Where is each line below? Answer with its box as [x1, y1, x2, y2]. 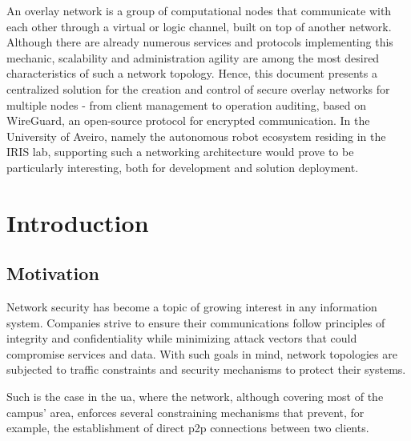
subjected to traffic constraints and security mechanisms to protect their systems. [6, 361, 406, 378]
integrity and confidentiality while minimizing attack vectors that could [6, 330, 357, 347]
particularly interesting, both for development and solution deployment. [6, 158, 359, 175]
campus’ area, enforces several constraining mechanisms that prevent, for [6, 403, 365, 420]
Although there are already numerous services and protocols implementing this [6, 34, 393, 50]
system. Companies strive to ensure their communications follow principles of [6, 314, 385, 331]
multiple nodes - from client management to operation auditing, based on [6, 96, 367, 113]
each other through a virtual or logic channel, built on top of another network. [6, 18, 392, 34]
